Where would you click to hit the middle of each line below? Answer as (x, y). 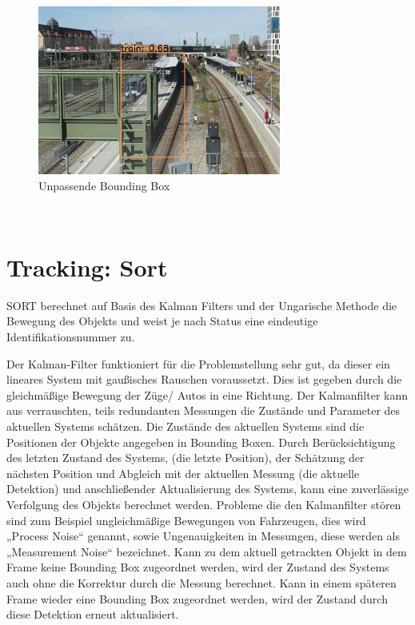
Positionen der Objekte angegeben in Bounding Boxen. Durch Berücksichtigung (201, 442)
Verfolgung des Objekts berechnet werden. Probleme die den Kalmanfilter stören (204, 504)
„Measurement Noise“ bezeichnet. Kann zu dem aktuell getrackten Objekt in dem (207, 551)
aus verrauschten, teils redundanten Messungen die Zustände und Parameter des (204, 410)
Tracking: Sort (87, 267)
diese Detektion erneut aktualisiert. (93, 614)
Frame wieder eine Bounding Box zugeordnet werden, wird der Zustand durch (197, 598)
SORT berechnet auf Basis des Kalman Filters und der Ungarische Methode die (202, 305)
